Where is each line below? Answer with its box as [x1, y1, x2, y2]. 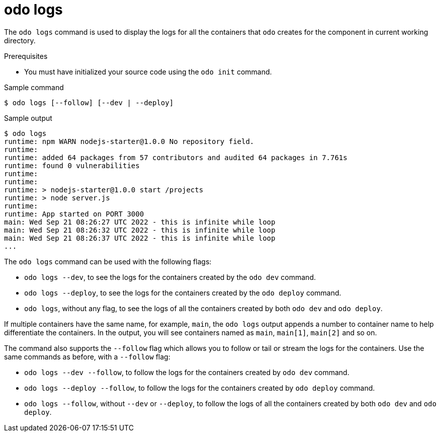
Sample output [4, 113, 52, 122]
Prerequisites [4, 51, 48, 60]
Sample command [4, 83, 64, 92]
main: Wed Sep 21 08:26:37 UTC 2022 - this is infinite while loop [4, 234, 276, 242]
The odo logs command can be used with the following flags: [4, 257, 212, 266]
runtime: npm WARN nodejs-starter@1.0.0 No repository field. [4, 137, 254, 146]
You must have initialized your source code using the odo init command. [24, 67, 272, 76]
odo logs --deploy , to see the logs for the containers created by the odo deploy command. [24, 288, 341, 297]
